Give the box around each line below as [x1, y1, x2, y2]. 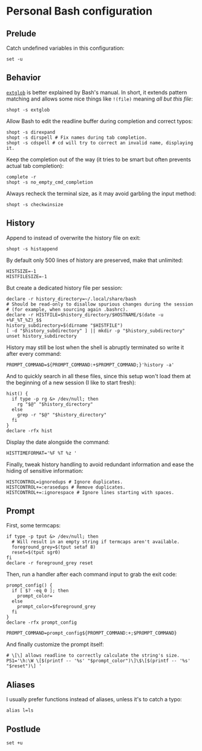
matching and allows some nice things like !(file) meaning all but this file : [6, 95, 194, 102]
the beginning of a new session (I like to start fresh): [6, 379, 136, 386]
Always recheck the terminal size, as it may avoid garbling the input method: [6, 190, 197, 197]
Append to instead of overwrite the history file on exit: [6, 234, 141, 241]
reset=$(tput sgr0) [11, 550, 61, 556]
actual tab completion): [6, 162, 64, 169]
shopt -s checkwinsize [6, 201, 64, 207]
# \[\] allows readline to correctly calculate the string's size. [6, 653, 180, 659]
